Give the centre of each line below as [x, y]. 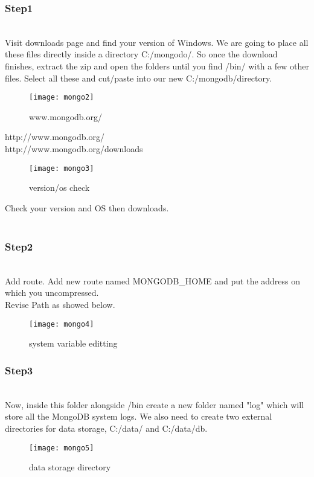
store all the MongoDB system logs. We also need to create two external [139, 416]
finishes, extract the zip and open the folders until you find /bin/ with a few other [157, 66]
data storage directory [70, 467]
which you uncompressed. [52, 293]
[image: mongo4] [62, 324]
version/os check [59, 187]
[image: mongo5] [62, 448]
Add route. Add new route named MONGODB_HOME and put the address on [153, 280]
